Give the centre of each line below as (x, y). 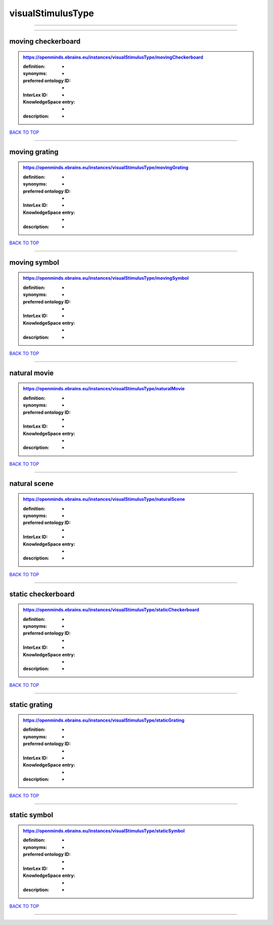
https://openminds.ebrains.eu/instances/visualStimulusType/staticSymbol (104, 831)
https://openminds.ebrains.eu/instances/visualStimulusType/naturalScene (104, 499)
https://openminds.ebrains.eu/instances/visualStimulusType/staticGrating (104, 720)
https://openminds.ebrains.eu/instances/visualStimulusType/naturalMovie (104, 389)
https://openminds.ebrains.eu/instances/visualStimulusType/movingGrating (106, 168)
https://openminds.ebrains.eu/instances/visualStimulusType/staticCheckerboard (111, 610)
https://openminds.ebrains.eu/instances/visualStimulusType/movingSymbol (106, 278)
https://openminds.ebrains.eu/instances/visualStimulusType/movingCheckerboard (113, 57)
